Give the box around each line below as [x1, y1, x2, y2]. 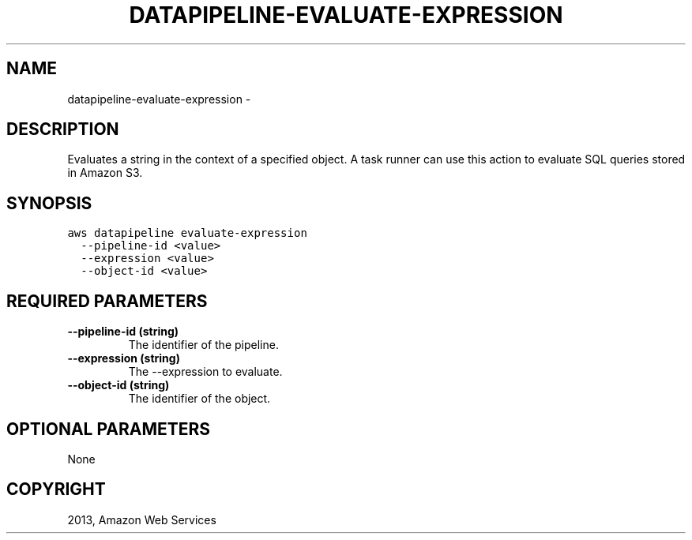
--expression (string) [67, 351, 180, 366]
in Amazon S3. [67, 166, 143, 180]
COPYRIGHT [6, 479, 106, 500]
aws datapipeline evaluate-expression [67, 227, 307, 240]
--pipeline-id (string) [67, 324, 179, 339]
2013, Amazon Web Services [67, 512, 216, 527]
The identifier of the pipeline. [128, 338, 279, 352]
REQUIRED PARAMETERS [6, 291, 208, 311]
